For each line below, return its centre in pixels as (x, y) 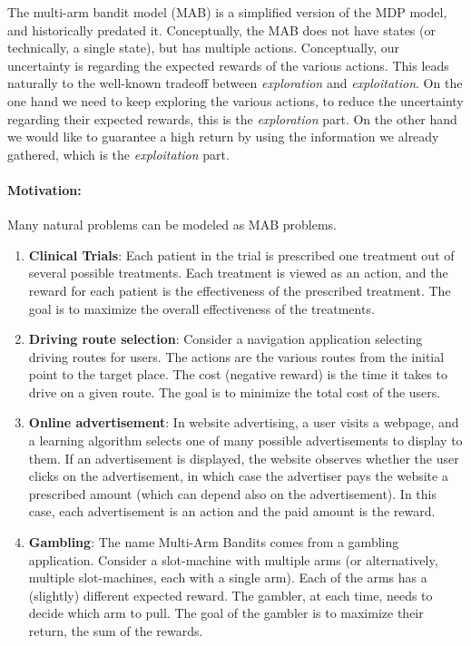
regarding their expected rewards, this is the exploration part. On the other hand (232, 118)
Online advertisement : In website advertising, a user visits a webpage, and (244, 422)
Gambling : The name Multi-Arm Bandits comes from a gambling (214, 542)
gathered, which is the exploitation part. (118, 154)
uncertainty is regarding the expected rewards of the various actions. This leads (228, 65)
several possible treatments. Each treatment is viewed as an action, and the (238, 273)
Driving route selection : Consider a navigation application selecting (226, 339)
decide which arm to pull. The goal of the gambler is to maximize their (226, 613)
